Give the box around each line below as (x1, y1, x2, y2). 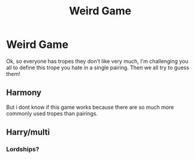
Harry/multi (6, 127, 50, 137)
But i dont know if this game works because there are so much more (6, 103, 174, 111)
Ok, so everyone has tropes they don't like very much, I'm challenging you (6, 57, 189, 65)
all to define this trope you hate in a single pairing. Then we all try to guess (6, 64, 190, 71)
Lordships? (6, 145, 40, 154)
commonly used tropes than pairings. (6, 109, 98, 117)
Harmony (6, 88, 42, 98)
